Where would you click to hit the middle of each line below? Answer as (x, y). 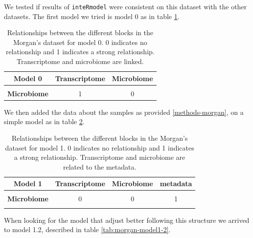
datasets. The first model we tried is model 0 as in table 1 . (92, 16)
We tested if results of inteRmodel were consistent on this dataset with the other (126, 6)
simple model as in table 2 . (44, 121)
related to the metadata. (100, 166)
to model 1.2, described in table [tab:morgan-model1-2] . (87, 229)
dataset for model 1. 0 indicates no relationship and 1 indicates (100, 147)
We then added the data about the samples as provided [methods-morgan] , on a (124, 112)
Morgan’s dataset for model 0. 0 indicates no (80, 42)
